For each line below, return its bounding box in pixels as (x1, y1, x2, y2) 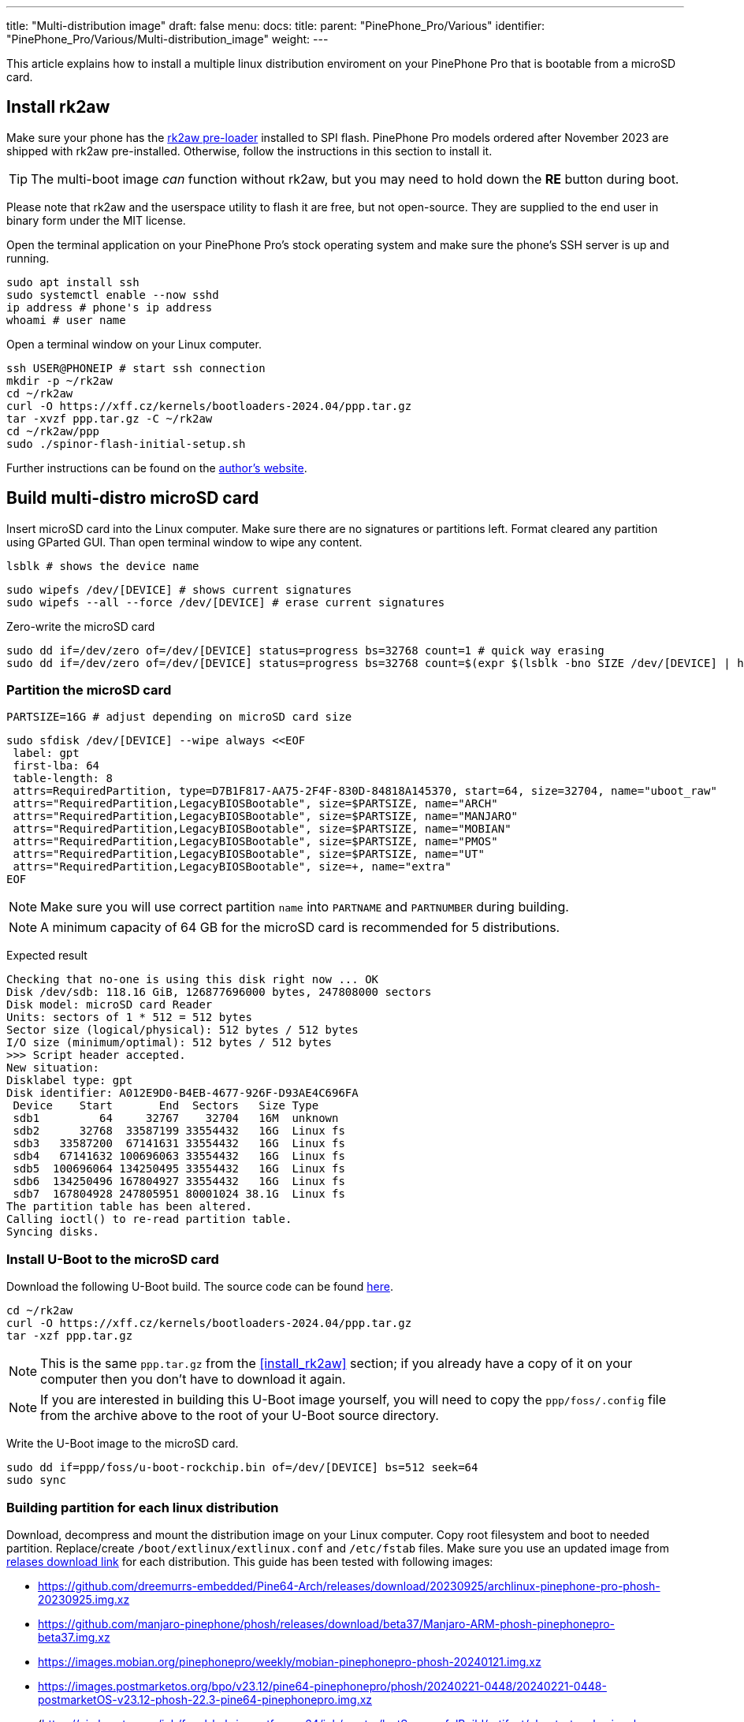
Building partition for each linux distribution (6, 1499, 279, 1515)
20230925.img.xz (38, 1592, 130, 1606)
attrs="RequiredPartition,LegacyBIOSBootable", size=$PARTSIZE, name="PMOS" (13, 835, 498, 848)
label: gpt (13, 747, 80, 760)
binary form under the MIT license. (6, 213, 186, 227)
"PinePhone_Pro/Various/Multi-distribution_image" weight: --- (6, 32, 329, 46)
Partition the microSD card (6, 682, 172, 699)
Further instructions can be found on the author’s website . (6, 460, 307, 475)
